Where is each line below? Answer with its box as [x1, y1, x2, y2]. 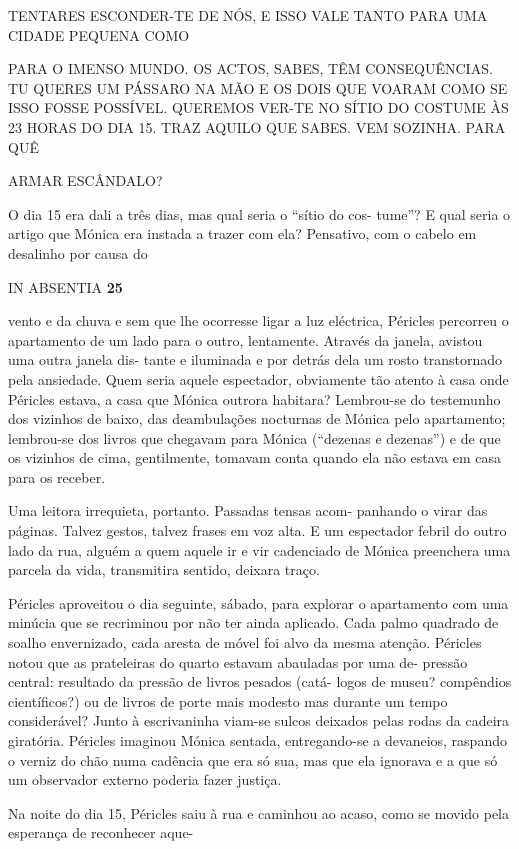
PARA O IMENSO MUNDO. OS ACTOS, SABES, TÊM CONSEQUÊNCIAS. [8, 58, 493, 79]
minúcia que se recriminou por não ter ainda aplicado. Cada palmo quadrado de [8, 612, 499, 633]
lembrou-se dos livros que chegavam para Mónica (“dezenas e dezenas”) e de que [8, 427, 501, 448]
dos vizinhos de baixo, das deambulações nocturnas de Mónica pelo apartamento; [8, 408, 506, 429]
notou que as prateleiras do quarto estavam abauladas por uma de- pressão [8, 651, 468, 672]
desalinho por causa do [8, 242, 148, 263]
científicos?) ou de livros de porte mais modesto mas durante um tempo [8, 690, 448, 711]
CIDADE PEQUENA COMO [8, 24, 190, 45]
